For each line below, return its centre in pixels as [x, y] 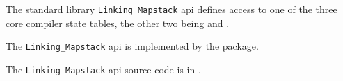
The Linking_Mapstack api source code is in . [103, 69]
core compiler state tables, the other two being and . [118, 22]
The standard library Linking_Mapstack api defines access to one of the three [171, 9]
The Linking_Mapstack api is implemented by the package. [132, 46]
